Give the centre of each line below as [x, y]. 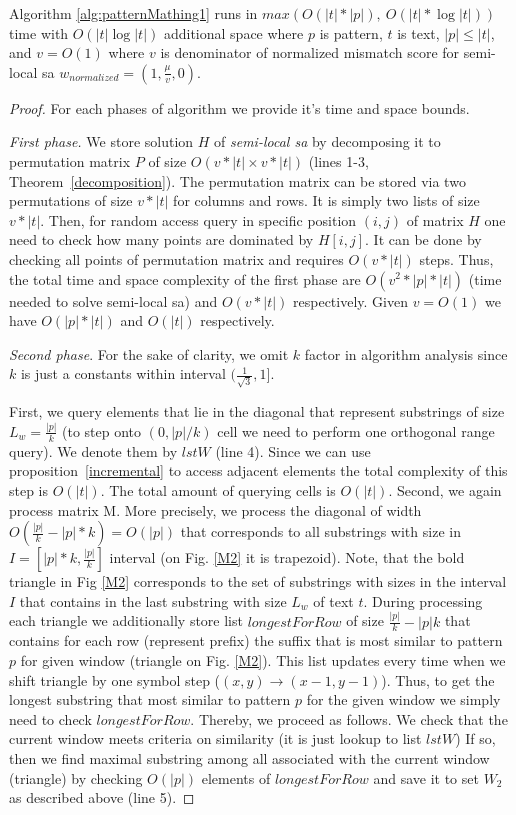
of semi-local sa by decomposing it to [327, 141]
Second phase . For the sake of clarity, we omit [149, 353]
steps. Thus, [456, 258]
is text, [418, 32]
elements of [236, 777]
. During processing [423, 600]
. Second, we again [445, 489]
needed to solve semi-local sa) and [113, 300]
